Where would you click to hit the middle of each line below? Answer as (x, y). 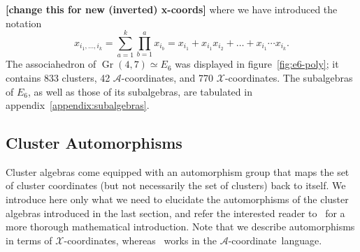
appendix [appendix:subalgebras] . (78, 105)
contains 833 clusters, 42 (58, 77)
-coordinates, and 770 (167, 77)
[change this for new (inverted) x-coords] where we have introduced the (172, 9)
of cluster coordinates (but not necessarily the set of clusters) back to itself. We (176, 185)
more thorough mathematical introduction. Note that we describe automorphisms (180, 227)
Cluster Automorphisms (94, 143)
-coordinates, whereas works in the (140, 240)
